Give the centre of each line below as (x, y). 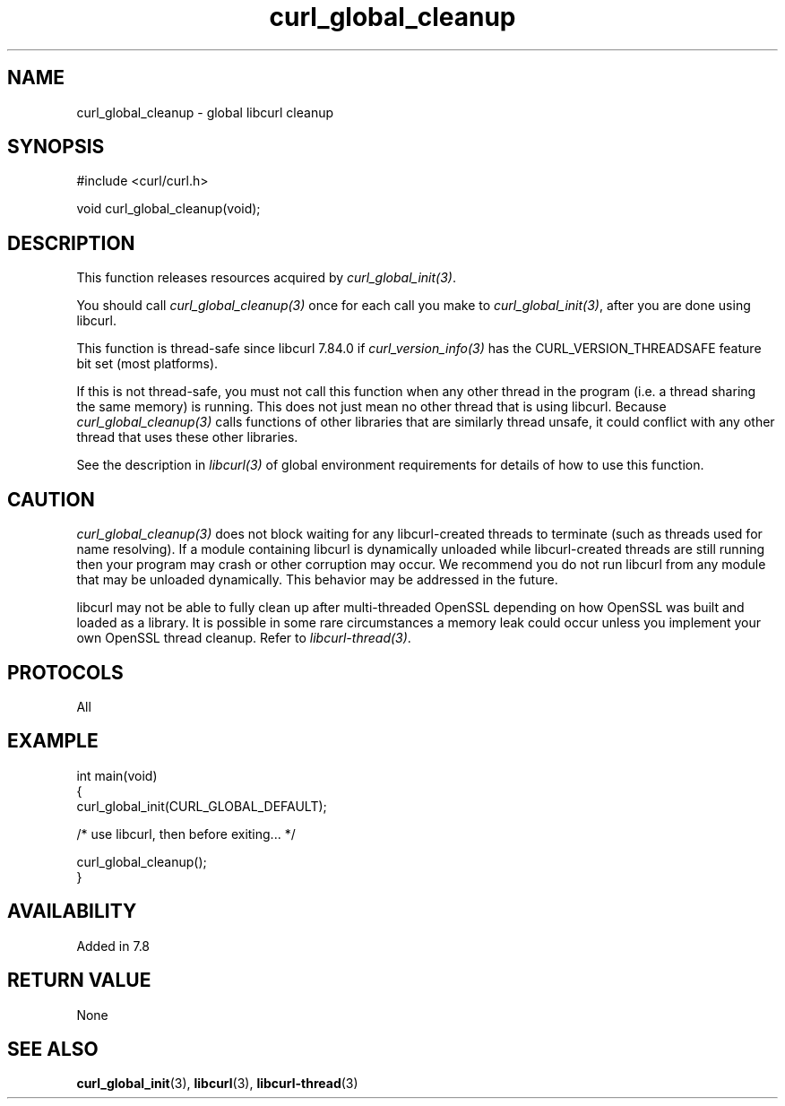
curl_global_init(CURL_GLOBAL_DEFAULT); (202, 806)
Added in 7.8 (113, 946)
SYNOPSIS (56, 147)
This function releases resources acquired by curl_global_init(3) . (266, 278)
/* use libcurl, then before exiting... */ (186, 834)
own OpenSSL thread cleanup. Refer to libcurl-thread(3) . (244, 638)
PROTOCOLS (65, 672)
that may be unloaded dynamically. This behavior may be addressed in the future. (317, 580)
